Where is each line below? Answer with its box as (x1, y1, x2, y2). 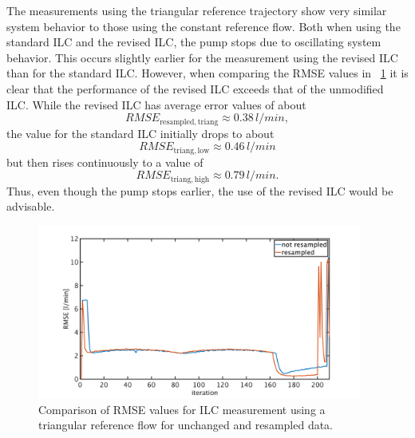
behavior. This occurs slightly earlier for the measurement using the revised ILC (6, 49, 398, 65)
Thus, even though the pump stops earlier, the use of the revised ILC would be (6, 182, 393, 199)
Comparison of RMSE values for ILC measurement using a (38, 401, 326, 417)
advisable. (6, 198, 55, 215)
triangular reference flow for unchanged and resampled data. (38, 416, 334, 433)
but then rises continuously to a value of (6, 153, 204, 170)
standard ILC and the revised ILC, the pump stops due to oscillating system (6, 34, 381, 50)
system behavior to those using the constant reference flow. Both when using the (6, 18, 401, 34)
